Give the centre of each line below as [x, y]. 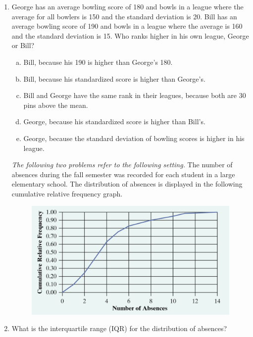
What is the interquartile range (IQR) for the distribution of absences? [119, 328]
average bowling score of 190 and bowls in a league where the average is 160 [127, 26]
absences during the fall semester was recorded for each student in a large [123, 174]
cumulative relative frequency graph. [67, 193]
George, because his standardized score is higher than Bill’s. [114, 121]
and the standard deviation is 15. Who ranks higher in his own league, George [130, 35]
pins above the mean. [56, 105]
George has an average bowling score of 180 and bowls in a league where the [127, 6]
